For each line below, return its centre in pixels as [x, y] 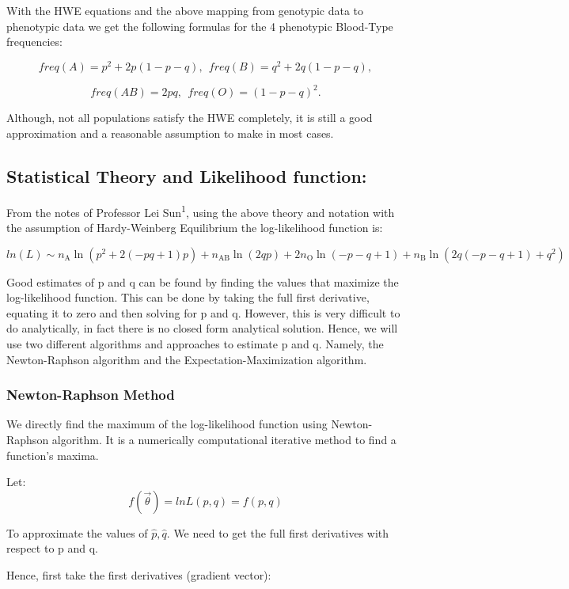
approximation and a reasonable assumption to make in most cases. [170, 133]
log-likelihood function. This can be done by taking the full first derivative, [188, 297]
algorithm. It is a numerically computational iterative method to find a [224, 439]
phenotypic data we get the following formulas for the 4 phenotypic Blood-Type [200, 26]
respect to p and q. [53, 548]
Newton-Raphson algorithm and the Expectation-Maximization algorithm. [187, 359]
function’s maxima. [53, 455]
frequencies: [34, 42]
